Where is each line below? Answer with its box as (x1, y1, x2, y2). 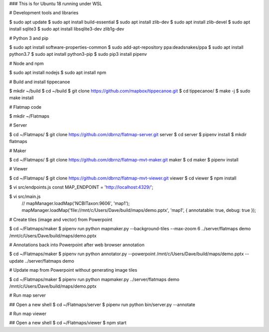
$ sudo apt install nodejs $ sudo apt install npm (9, 70, 107, 76)
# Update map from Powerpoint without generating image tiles (9, 267, 137, 273)
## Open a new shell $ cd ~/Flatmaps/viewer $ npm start (9, 320, 127, 326)
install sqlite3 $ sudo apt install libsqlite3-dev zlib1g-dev (9, 26, 125, 32)
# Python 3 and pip (9, 35, 49, 41)
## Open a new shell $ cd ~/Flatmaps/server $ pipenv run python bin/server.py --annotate (9, 302, 195, 308)
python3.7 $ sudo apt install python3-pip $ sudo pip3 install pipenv (9, 51, 147, 57)
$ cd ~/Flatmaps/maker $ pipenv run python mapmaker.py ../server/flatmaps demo (9, 276, 179, 282)
